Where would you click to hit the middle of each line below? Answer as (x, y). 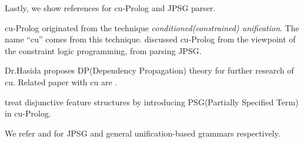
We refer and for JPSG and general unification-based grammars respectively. (143, 133)
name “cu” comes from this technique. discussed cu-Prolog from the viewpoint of (150, 39)
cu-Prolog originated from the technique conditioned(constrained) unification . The (152, 27)
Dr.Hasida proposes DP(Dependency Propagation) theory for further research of (149, 70)
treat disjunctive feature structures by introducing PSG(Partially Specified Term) (152, 102)
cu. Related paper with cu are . (61, 82)
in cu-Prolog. (28, 113)
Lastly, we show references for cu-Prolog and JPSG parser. (110, 8)
